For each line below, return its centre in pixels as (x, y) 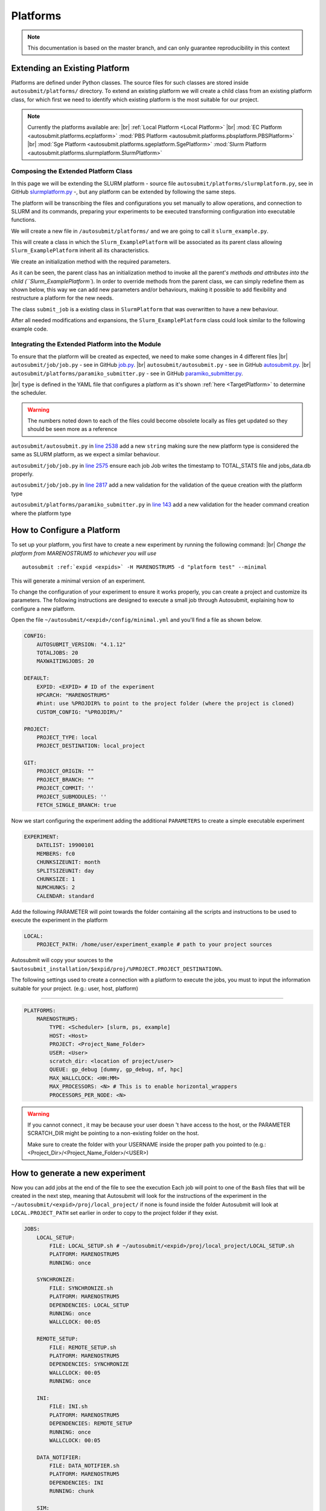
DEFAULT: (37, 678)
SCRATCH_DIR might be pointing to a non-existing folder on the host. (113, 1133)
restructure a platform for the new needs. (62, 298)
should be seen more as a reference (72, 429)
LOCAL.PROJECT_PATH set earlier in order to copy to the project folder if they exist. (115, 1213)
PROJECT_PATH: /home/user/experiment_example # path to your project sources (155, 945)
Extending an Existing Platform (70, 68)
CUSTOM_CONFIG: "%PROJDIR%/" (80, 712)
